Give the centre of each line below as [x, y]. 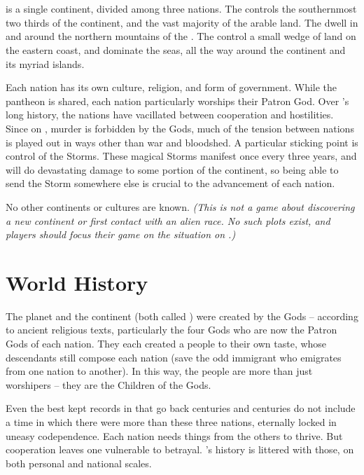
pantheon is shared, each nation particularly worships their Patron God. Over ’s [177, 101]
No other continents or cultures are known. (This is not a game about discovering [180, 206]
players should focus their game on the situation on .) [121, 234]
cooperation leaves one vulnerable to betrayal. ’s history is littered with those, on [180, 449]
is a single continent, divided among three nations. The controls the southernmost [181, 9]
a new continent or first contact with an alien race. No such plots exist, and [168, 220]
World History [77, 282]
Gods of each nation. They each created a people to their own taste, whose [166, 343]
